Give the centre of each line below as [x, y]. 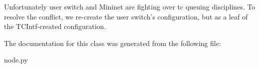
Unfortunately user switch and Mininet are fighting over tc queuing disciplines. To [130, 6]
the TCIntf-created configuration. [55, 26]
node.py [16, 60]
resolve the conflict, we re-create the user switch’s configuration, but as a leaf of [126, 16]
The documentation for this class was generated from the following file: [113, 43]
